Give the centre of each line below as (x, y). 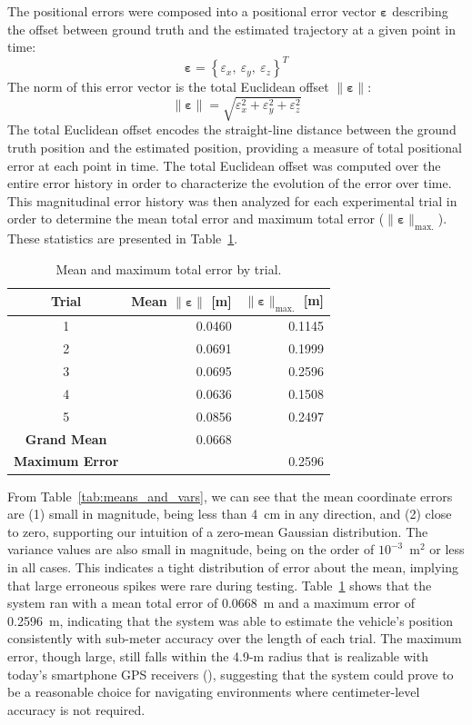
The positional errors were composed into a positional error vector (192, 11)
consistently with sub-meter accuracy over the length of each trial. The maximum (235, 638)
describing (420, 11)
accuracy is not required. (76, 709)
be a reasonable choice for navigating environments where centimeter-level (214, 692)
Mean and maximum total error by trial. (169, 268)
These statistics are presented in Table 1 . (123, 238)
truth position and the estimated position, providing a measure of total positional (235, 148)
